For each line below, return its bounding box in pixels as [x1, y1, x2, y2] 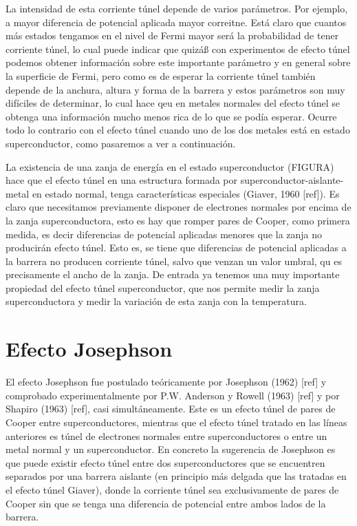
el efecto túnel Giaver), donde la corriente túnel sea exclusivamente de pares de [6, 482, 339, 496]
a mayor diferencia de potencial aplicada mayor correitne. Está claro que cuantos [6, 14, 347, 29]
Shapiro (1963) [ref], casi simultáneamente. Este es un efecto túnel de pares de [6, 401, 336, 416]
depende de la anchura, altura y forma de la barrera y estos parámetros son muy [6, 82, 345, 96]
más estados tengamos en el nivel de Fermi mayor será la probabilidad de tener [6, 28, 339, 43]
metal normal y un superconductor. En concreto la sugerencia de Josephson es [6, 442, 336, 456]
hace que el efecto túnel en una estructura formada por [6, 173, 238, 187]
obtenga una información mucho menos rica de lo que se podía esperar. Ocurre [6, 109, 337, 123]
